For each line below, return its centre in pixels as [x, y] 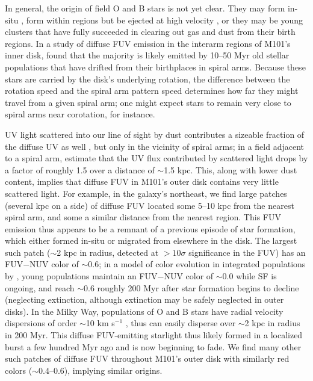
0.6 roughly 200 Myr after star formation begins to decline [191, 287]
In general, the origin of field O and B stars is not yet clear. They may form [145, 8]
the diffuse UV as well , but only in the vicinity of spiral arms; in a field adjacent [155, 146]
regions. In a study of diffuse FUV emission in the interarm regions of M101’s [148, 43]
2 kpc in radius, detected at [108, 252]
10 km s [100, 323]
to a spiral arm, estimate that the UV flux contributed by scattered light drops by [156, 158]
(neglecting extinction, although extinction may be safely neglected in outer [144, 299]
